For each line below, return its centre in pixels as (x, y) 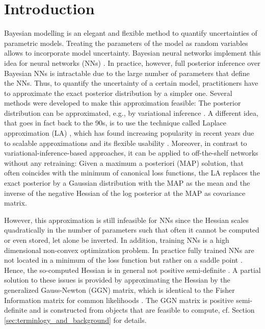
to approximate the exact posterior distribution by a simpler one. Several (118, 93)
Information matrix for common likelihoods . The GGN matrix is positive (119, 300)
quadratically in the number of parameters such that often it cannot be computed (132, 230)
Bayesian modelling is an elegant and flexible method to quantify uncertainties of (131, 33)
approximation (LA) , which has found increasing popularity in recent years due (129, 133)
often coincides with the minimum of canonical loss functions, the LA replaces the (132, 173)
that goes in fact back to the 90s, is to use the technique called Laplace (115, 123)
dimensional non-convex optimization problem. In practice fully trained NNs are (129, 250)
